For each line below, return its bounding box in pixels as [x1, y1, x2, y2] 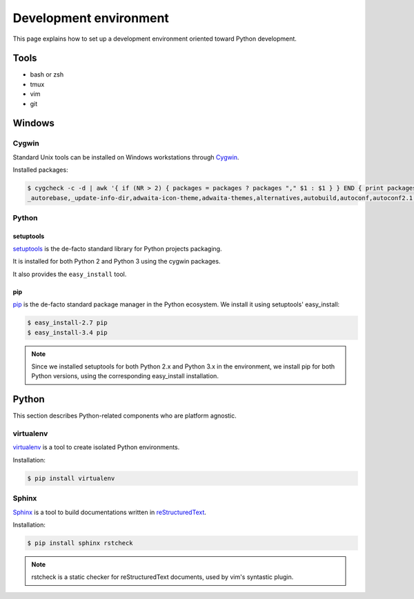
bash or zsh [30, 70, 64, 79]
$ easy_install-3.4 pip [27, 328, 108, 336]
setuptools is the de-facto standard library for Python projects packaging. [12, 245, 222, 253]
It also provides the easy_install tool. [12, 270, 127, 278]
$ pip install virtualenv [27, 474, 115, 482]
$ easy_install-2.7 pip [27, 319, 108, 327]
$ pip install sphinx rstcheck [27, 539, 134, 547]
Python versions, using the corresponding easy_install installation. [31, 372, 219, 380]
